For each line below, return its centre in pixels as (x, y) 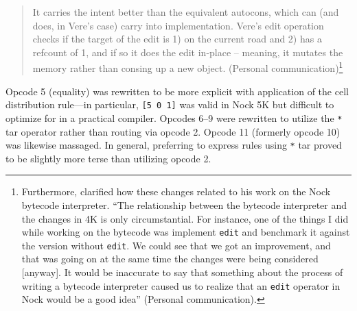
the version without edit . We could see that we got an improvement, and (176, 245)
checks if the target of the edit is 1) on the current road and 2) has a (177, 39)
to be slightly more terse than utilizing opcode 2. (108, 158)
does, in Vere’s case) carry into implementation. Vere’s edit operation (178, 25)
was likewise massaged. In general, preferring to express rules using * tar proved (174, 145)
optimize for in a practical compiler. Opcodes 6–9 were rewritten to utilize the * (174, 117)
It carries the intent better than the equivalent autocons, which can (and (186, 12)
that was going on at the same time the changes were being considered (170, 259)
